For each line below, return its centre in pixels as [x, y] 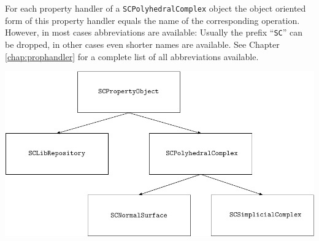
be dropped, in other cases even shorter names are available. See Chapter [142, 44]
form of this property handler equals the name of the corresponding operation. [152, 20]
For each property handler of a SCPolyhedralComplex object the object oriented [156, 8]
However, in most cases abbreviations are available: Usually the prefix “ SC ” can [154, 32]
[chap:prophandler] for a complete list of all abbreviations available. [132, 56]
